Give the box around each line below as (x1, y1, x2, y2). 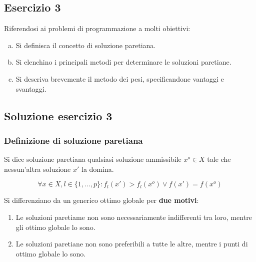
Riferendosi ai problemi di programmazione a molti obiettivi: (4, 23, 190, 34)
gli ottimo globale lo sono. (15, 221, 95, 232)
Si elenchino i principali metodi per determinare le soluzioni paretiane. (15, 57, 231, 67)
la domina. (81, 163, 114, 174)
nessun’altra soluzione (4, 163, 71, 174)
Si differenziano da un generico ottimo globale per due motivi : (4, 195, 199, 205)
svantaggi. (15, 83, 46, 94)
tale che (207, 154, 231, 164)
